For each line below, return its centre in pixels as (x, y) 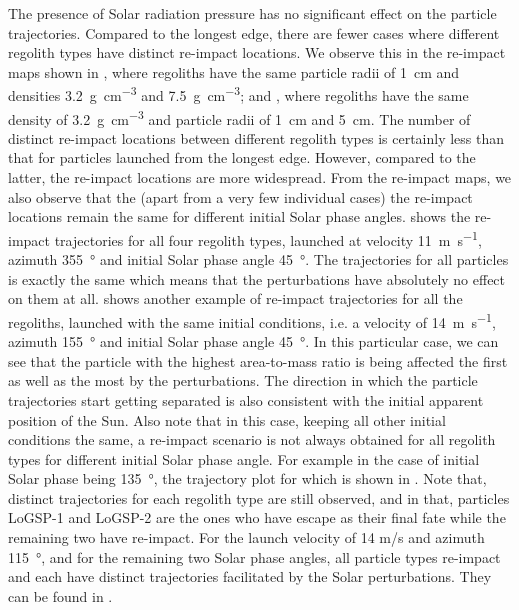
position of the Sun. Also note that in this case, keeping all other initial (227, 419)
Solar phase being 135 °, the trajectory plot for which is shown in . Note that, (247, 478)
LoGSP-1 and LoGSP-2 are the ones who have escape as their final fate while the (257, 517)
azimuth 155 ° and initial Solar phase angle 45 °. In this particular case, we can (253, 341)
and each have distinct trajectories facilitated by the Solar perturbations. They (250, 576)
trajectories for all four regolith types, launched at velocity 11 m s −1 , (268, 238)
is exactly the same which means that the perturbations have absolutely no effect (257, 278)
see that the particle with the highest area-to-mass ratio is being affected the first (258, 360)
